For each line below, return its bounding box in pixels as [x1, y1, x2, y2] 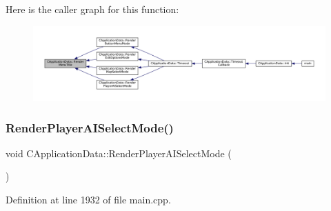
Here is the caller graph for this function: [6, 2, 179, 16]
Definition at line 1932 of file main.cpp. [6, 192, 171, 207]
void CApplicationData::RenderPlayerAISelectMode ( [6, 145, 232, 160]
